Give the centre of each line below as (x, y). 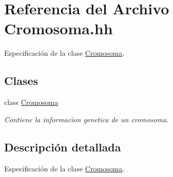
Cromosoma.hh (59, 28)
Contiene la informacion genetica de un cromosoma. (86, 119)
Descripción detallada (63, 147)
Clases (21, 81)
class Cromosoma (31, 102)
